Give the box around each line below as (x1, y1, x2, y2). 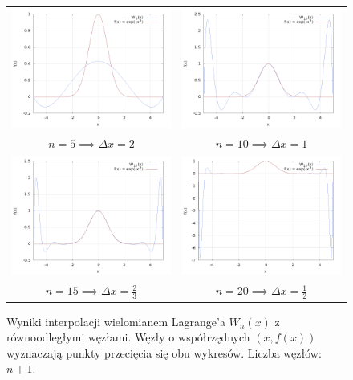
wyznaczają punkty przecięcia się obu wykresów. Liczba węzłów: (6, 344, 322, 361)
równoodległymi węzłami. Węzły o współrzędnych (6, 329, 250, 345)
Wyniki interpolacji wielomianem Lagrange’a (6, 313, 225, 329)
